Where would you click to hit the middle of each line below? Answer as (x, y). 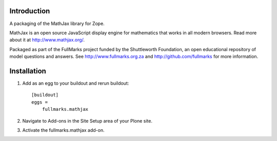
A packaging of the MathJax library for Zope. (57, 24)
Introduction (30, 11)
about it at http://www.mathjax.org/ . (47, 40)
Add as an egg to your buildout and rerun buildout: (76, 83)
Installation (28, 71)
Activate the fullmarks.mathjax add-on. (63, 130)
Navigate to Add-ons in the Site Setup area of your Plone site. (87, 121)
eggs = (40, 102)
